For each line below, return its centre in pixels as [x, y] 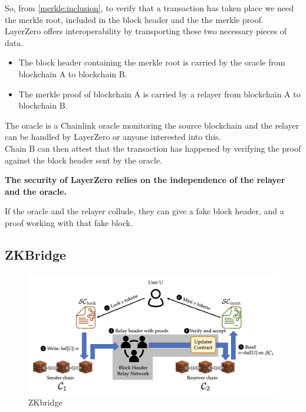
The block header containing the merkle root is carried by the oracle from [152, 62]
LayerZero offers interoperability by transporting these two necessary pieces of [146, 31]
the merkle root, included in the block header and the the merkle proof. [134, 19]
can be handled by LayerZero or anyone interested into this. [113, 137]
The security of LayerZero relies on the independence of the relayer [145, 180]
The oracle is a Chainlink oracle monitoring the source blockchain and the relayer [152, 125]
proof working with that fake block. [69, 222]
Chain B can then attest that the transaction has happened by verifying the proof [153, 148]
